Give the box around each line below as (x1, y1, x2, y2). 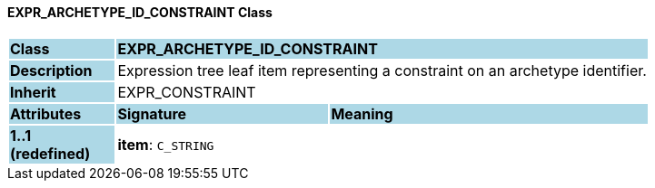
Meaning (331, 104, 393, 123)
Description (10, 61, 93, 80)
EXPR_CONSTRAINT (117, 82, 256, 101)
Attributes (10, 104, 82, 123)
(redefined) (10, 144, 91, 163)
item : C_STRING (117, 135, 214, 154)
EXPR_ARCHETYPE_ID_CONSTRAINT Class (7, 5, 273, 20)
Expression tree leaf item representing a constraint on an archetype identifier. (117, 61, 647, 80)
